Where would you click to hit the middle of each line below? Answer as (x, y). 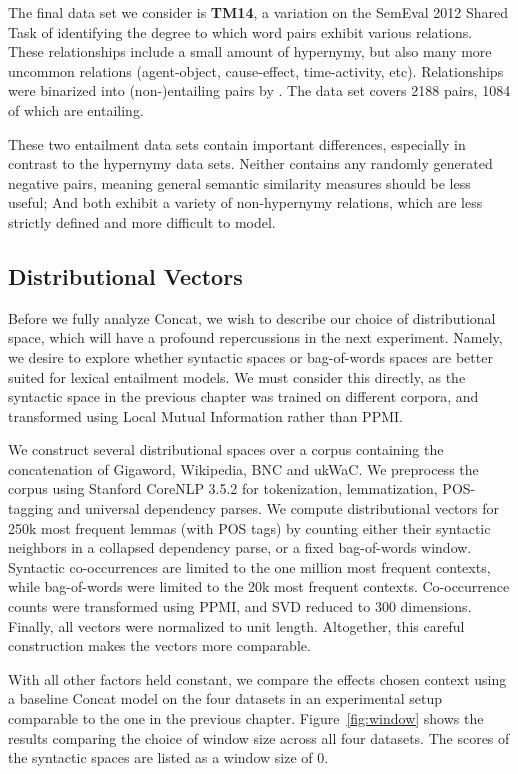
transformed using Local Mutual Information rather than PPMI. (205, 415)
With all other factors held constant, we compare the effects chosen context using (257, 678)
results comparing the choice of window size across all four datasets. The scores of (259, 737)
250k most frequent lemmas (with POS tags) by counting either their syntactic (249, 527)
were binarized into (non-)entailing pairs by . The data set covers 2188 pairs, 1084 (259, 90)
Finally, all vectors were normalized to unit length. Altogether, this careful (236, 625)
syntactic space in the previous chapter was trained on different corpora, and (243, 396)
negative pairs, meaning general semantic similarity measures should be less (239, 182)
